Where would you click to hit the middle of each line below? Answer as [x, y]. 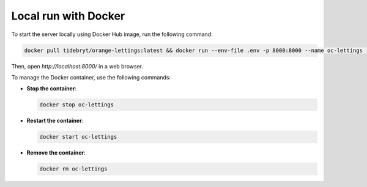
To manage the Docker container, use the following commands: [91, 77]
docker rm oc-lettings [73, 169]
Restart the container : [55, 121]
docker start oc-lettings [78, 137]
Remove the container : [56, 153]
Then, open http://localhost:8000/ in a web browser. [77, 66]
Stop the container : [51, 89]
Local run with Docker [68, 16]
